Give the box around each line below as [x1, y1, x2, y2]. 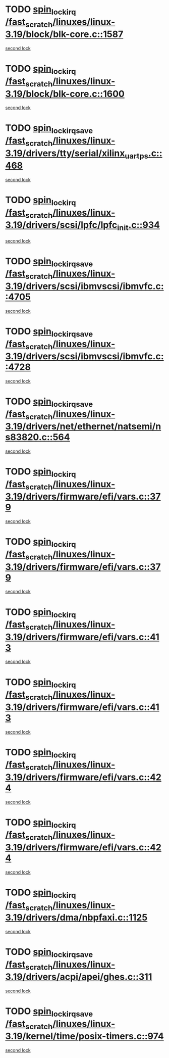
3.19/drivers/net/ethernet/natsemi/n [5, 421, 161, 432]
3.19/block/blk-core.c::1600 [5, 88, 125, 100]
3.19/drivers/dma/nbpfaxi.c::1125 [5, 912, 148, 923]
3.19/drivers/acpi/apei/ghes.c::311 [5, 971, 152, 983]
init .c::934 [117, 219, 160, 232]
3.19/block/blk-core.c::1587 [5, 29, 124, 40]
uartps [124, 151, 149, 161]
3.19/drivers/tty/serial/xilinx [5, 148, 125, 159]
